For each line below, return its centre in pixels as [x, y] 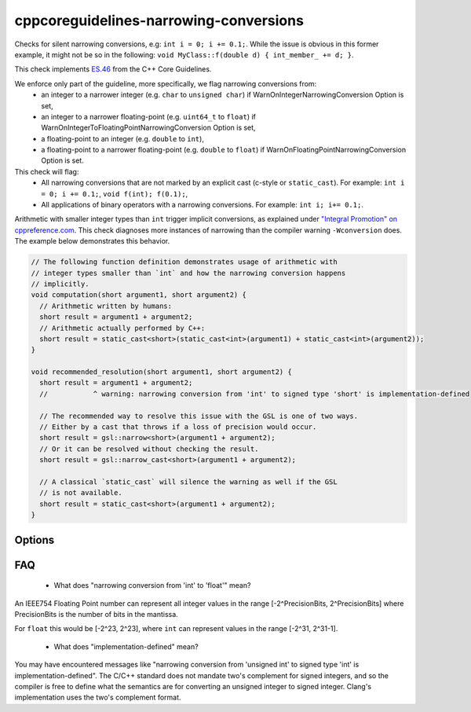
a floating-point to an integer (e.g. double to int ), [122, 138]
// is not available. [81, 493]
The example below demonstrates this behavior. [92, 241]
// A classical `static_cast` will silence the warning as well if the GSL [188, 482]
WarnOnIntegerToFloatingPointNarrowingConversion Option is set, [148, 128]
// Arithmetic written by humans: [106, 306]
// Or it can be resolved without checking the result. [149, 449]
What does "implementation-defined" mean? [126, 646]
